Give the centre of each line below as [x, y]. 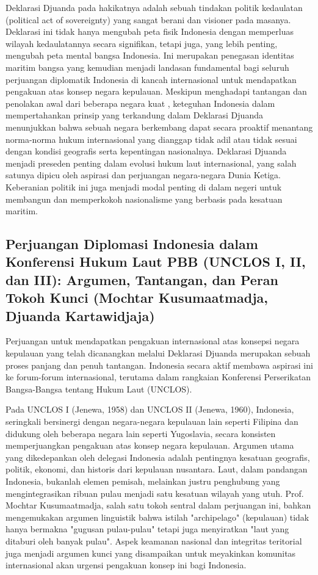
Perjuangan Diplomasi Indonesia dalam [132, 244]
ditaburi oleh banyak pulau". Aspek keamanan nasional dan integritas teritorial [154, 541]
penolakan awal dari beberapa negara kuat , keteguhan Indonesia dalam [140, 103]
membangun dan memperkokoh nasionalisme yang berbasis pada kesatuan [144, 199]
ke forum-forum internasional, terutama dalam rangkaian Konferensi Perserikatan [158, 377]
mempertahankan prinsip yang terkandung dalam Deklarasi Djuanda [134, 115]
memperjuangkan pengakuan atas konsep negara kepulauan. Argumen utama [150, 445]
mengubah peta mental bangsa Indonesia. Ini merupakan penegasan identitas [150, 55]
